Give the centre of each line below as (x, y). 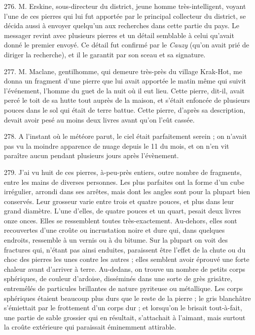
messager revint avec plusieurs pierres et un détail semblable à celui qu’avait (119, 35)
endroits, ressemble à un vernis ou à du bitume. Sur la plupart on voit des (116, 240)
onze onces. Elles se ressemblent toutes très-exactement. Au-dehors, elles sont (121, 220)
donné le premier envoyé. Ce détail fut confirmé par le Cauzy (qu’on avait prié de (127, 45)
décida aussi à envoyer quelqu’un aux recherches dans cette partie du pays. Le (122, 25)
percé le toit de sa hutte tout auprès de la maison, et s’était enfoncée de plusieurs (127, 100)
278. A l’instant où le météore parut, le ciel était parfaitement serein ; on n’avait (126, 136)
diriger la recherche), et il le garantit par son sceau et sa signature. (105, 54)
